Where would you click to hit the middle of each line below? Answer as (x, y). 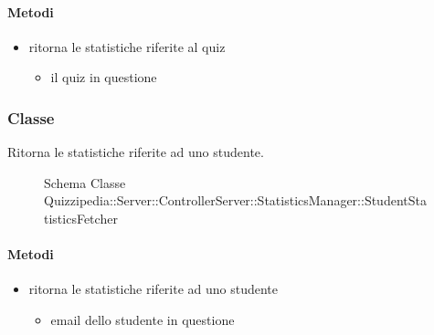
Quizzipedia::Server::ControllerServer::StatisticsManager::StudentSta (235, 200)
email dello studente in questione (143, 319)
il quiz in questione (104, 77)
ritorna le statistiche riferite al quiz (127, 46)
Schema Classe (85, 182)
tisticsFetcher (81, 218)
